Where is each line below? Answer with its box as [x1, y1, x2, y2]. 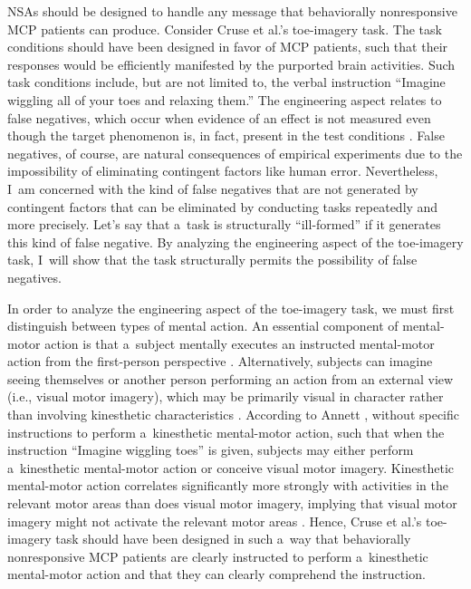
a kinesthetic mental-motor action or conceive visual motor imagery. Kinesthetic [7, 458, 455, 477]
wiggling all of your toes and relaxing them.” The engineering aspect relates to [7, 90, 442, 109]
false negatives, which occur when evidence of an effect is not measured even [7, 108, 431, 127]
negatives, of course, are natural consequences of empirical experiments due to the [7, 143, 463, 162]
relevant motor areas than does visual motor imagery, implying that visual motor [7, 494, 457, 513]
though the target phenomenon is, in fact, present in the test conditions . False [7, 126, 445, 145]
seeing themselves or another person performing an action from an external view [7, 369, 454, 388]
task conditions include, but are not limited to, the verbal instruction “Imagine [7, 72, 446, 92]
